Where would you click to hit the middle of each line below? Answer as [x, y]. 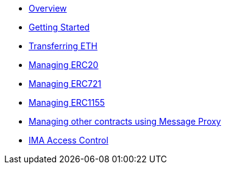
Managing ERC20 [64, 65]
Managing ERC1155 [67, 102]
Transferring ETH [63, 46]
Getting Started [59, 27]
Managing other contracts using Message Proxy [125, 121]
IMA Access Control [69, 140]
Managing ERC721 [65, 84]
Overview [48, 8]
